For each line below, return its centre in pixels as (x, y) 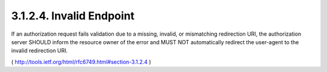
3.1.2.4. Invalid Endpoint (73, 16)
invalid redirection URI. (39, 51)
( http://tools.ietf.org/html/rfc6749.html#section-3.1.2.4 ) (81, 62)
